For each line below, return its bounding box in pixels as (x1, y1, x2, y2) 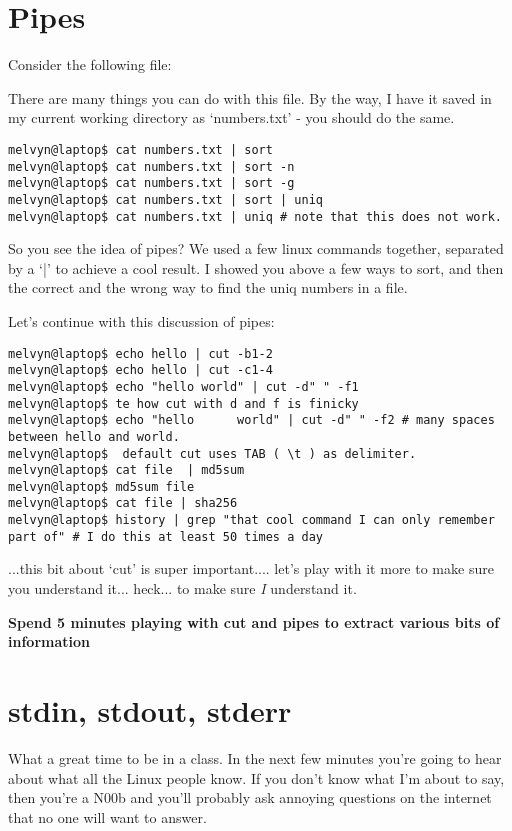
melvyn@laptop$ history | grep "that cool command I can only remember (8, 513, 495, 528)
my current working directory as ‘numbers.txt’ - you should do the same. (8, 107, 455, 128)
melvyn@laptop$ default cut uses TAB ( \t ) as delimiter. (8, 446, 417, 461)
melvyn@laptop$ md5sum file (8, 479, 195, 494)
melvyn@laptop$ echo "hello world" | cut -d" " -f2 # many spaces (8, 413, 495, 428)
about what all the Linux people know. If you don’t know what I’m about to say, (8, 767, 505, 788)
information (8, 631, 90, 652)
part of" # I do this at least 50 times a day (8, 529, 323, 544)
